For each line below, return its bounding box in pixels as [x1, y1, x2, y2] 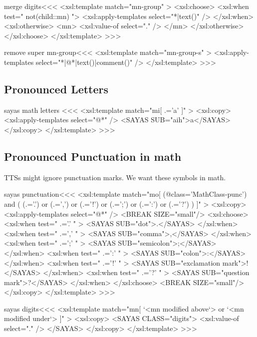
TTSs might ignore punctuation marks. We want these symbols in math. [4, 172, 226, 182]
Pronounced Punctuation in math [4, 148, 182, 164]
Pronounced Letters [4, 81, 109, 96]
